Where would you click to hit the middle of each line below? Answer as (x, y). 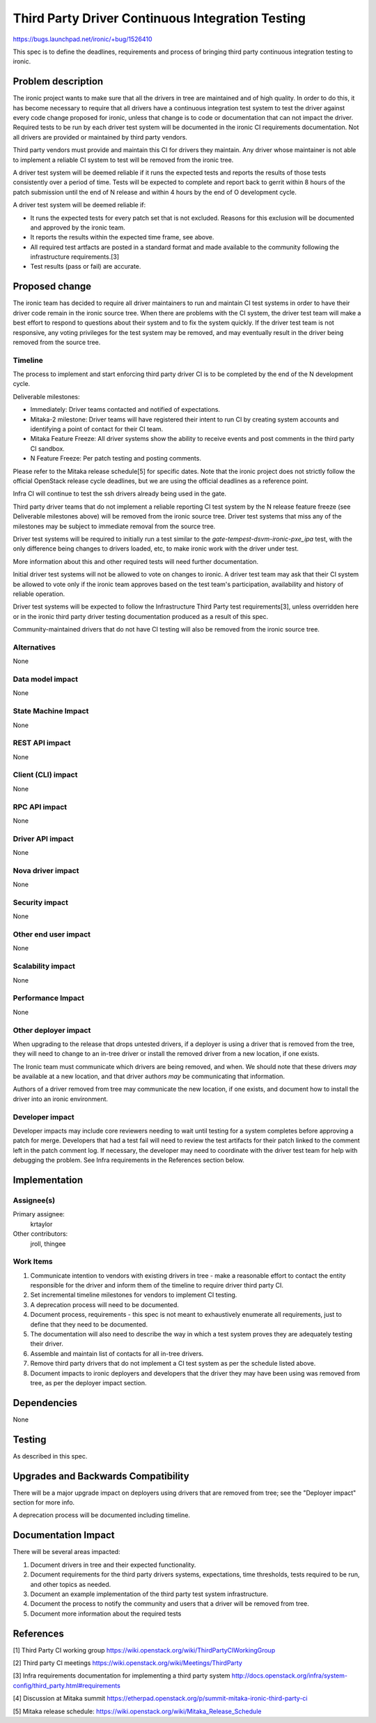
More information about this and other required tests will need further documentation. (136, 561)
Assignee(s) (34, 1200)
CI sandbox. (48, 448)
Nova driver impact (46, 870)
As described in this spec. (50, 1456)
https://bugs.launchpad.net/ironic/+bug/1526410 (83, 39)
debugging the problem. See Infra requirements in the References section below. (129, 1160)
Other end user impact (52, 934)
